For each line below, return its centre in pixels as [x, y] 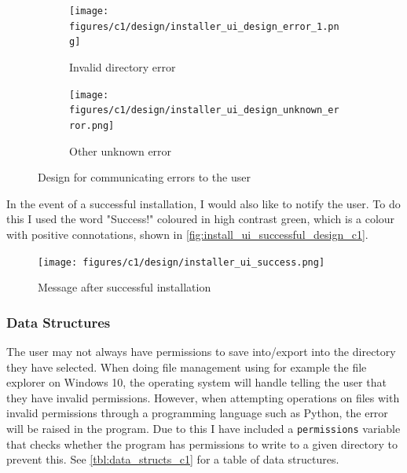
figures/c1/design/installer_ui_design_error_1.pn [204, 26]
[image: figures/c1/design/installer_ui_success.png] [181, 262]
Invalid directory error [123, 66]
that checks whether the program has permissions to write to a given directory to [202, 444]
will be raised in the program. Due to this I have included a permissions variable [203, 428]
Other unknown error [121, 150]
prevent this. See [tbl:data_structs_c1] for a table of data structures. [173, 459]
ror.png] [92, 125]
